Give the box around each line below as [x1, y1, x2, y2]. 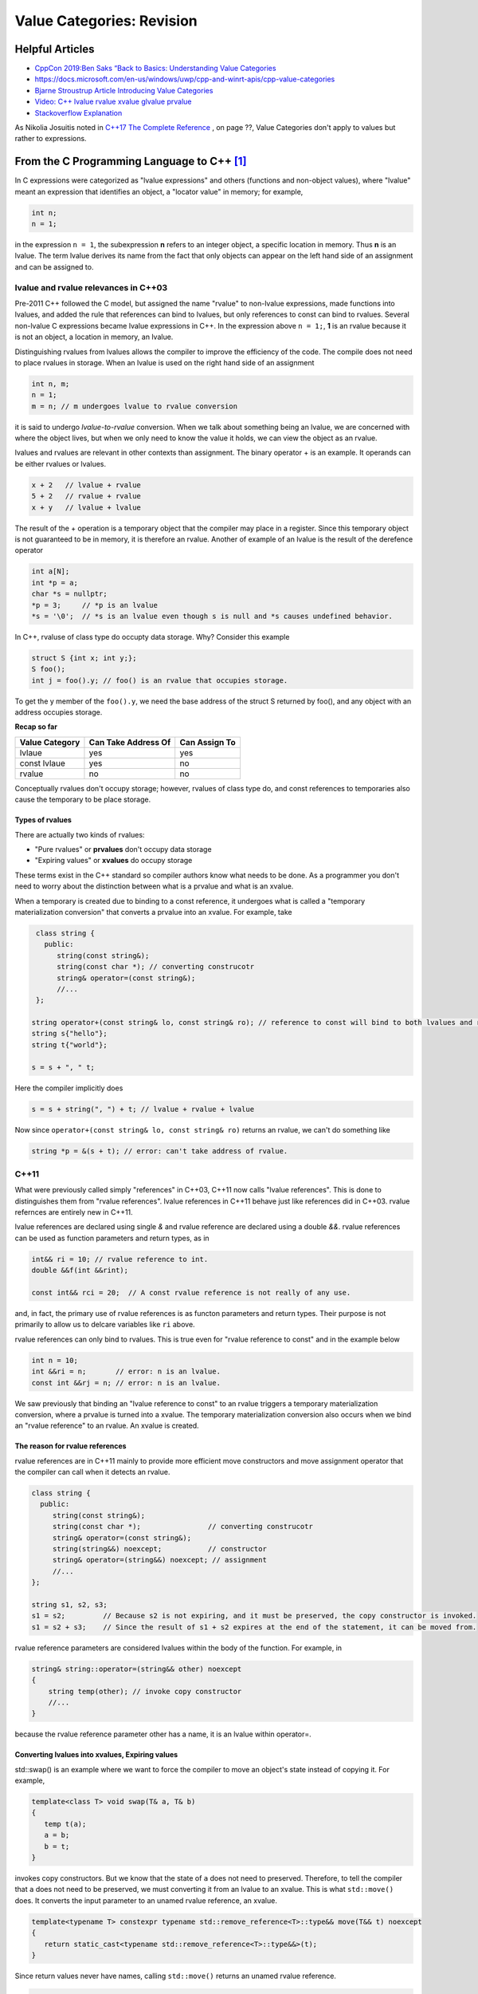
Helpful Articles [14, 42, 95, 56]
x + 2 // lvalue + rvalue [31, 480, 141, 490]
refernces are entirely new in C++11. [14, 1208, 133, 1217]
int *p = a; [31, 578, 79, 587]
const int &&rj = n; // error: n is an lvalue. [31, 1378, 221, 1387]
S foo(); [31, 664, 66, 674]
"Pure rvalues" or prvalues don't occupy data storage [34, 845, 212, 854]
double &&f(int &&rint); [31, 1266, 129, 1275]
